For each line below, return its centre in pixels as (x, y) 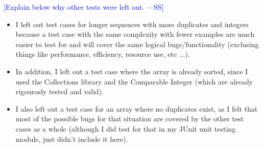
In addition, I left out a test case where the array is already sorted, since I (132, 71)
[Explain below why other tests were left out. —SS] (84, 7)
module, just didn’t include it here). (72, 139)
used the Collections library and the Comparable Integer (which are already (134, 81)
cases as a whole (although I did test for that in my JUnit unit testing (126, 128)
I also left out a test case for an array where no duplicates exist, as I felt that (137, 108)
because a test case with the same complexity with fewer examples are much (135, 34)
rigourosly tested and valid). (59, 91)
